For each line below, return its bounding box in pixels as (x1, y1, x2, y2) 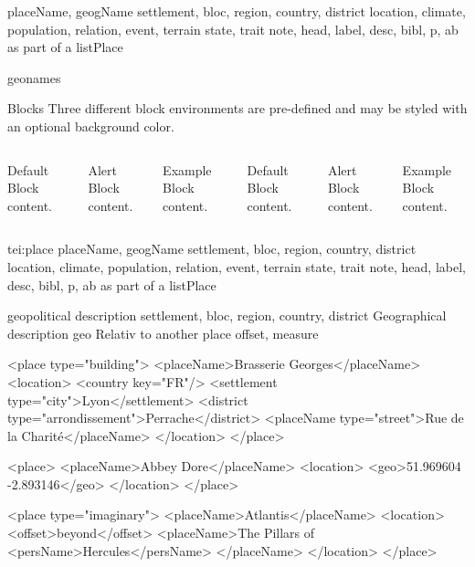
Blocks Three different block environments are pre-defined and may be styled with (7, 99, 468, 118)
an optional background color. (7, 116, 174, 135)
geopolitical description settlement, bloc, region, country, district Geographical (7, 306, 447, 325)
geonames (7, 68, 61, 87)
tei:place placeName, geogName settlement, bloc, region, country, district (7, 239, 417, 258)
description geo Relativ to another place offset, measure (7, 323, 319, 342)
